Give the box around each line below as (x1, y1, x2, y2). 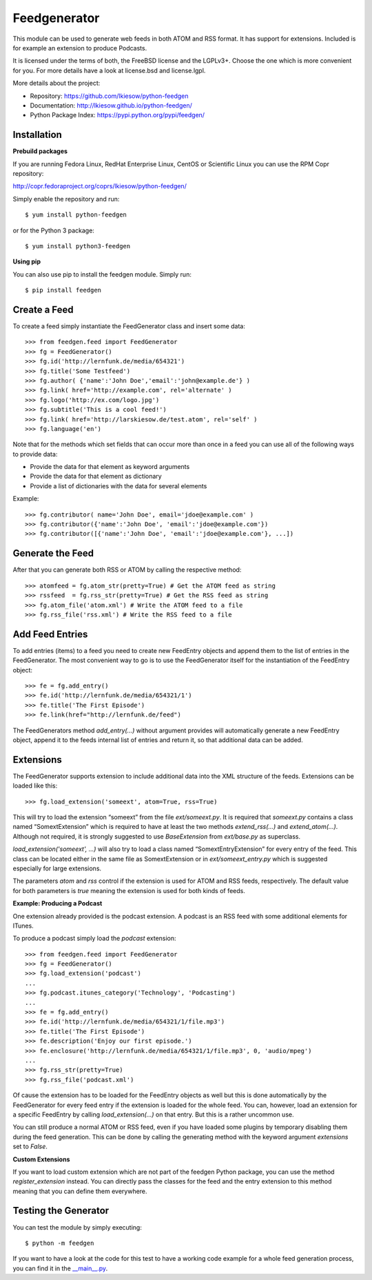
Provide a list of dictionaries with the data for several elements (30, 481, 207, 490)
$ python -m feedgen (25, 1239, 94, 1247)
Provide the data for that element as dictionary (30, 472, 162, 481)
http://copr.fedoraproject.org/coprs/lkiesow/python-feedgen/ (12, 182, 187, 190)
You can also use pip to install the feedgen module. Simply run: (12, 270, 192, 279)
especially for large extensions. (12, 864, 102, 872)
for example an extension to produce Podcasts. (12, 43, 147, 52)
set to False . (12, 1142, 48, 1151)
